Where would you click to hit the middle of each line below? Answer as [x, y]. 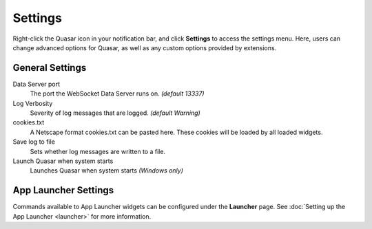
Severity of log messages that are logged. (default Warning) [115, 113]
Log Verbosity [33, 103]
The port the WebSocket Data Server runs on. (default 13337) [117, 94]
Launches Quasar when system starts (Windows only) [107, 171]
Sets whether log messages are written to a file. [97, 151]
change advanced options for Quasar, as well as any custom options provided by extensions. [145, 47]
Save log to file [34, 142]
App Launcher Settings [63, 190]
